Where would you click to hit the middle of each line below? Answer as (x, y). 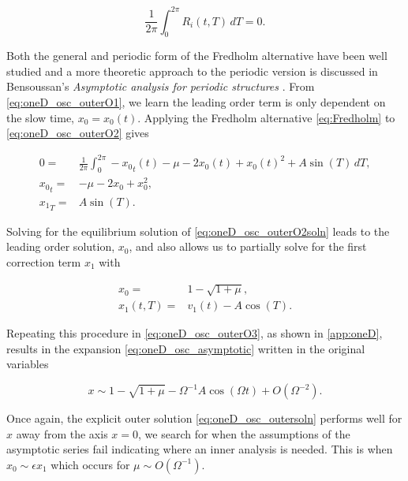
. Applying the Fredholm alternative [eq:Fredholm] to (266, 117)
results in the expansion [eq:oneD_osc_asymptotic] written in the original (186, 348)
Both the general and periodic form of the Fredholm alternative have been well (197, 56)
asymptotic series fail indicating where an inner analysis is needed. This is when (200, 449)
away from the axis (62, 433)
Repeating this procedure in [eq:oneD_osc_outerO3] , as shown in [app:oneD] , (195, 333)
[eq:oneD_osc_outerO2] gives (78, 133)
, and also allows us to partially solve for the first (248, 246)
